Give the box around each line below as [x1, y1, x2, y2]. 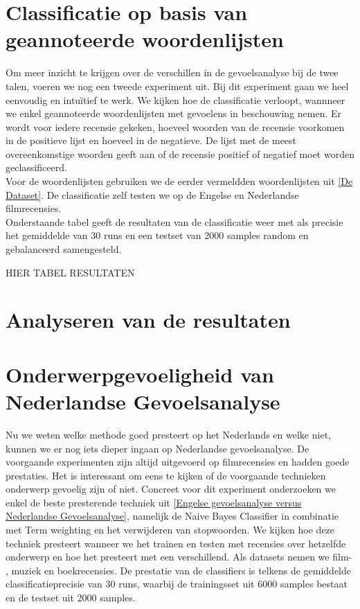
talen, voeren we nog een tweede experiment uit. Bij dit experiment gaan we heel [6, 78, 349, 93]
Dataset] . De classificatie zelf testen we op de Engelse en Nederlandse [6, 187, 299, 202]
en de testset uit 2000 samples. [6, 590, 136, 605]
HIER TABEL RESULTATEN [6, 265, 135, 279]
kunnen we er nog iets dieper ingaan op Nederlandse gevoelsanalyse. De [6, 441, 309, 455]
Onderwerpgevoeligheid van [6, 360, 274, 388]
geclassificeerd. [6, 160, 67, 175]
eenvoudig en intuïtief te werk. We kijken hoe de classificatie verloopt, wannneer [6, 92, 345, 107]
